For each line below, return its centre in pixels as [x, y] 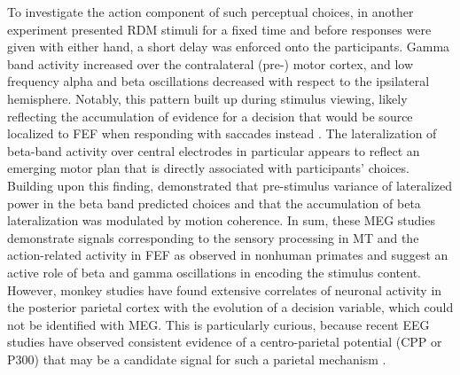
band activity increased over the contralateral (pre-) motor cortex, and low [211, 63]
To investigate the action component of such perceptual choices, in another [211, 12]
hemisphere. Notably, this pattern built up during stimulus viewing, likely [207, 98]
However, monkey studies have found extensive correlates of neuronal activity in [225, 289]
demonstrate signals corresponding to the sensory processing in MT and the [213, 237]
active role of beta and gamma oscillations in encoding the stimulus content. [214, 272]
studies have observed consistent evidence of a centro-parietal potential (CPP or [225, 342]
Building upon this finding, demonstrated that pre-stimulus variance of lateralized [230, 185]
